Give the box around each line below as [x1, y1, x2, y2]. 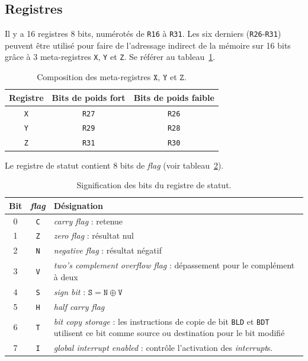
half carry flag [53, 300, 105, 312]
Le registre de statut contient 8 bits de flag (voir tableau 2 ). [5, 159, 224, 171]
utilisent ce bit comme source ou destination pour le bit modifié [53, 327, 285, 339]
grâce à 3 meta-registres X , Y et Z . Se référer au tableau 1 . [5, 50, 216, 63]
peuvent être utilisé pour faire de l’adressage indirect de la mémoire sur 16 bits [5, 39, 291, 51]
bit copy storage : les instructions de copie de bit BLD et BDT [53, 315, 269, 327]
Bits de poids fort [52, 91, 126, 103]
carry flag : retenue [53, 214, 123, 227]
